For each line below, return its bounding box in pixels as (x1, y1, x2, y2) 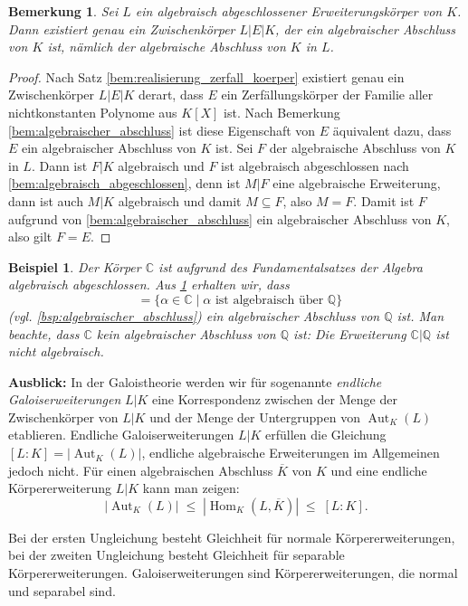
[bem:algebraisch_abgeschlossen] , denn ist (8, 174, 241, 193)
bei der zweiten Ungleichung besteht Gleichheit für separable (8, 545, 345, 564)
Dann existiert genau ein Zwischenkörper (8, 19, 235, 38)
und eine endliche (330, 460, 427, 479)
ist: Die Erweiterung (293, 324, 406, 343)
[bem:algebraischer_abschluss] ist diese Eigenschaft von (8, 120, 316, 139)
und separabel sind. (8, 581, 116, 600)
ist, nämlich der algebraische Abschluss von (47, 37, 286, 56)
